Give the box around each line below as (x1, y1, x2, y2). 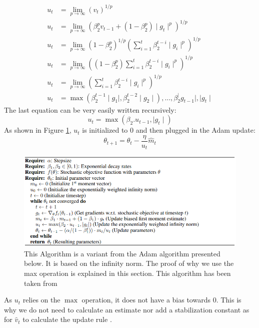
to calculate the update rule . (22, 314, 112, 324)
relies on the (22, 294, 60, 305)
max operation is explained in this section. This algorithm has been (24, 268, 231, 278)
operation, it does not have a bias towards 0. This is (81, 294, 241, 305)
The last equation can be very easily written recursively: (4, 104, 176, 115)
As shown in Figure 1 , (4, 125, 71, 135)
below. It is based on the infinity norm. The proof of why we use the (24, 258, 234, 268)
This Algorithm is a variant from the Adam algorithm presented (24, 248, 220, 258)
